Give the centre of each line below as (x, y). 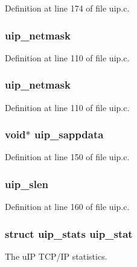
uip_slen (27, 184)
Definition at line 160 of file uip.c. (67, 207)
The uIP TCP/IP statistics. (56, 256)
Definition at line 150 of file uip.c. (67, 157)
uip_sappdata (69, 134)
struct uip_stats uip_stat (69, 233)
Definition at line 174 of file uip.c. (67, 8)
